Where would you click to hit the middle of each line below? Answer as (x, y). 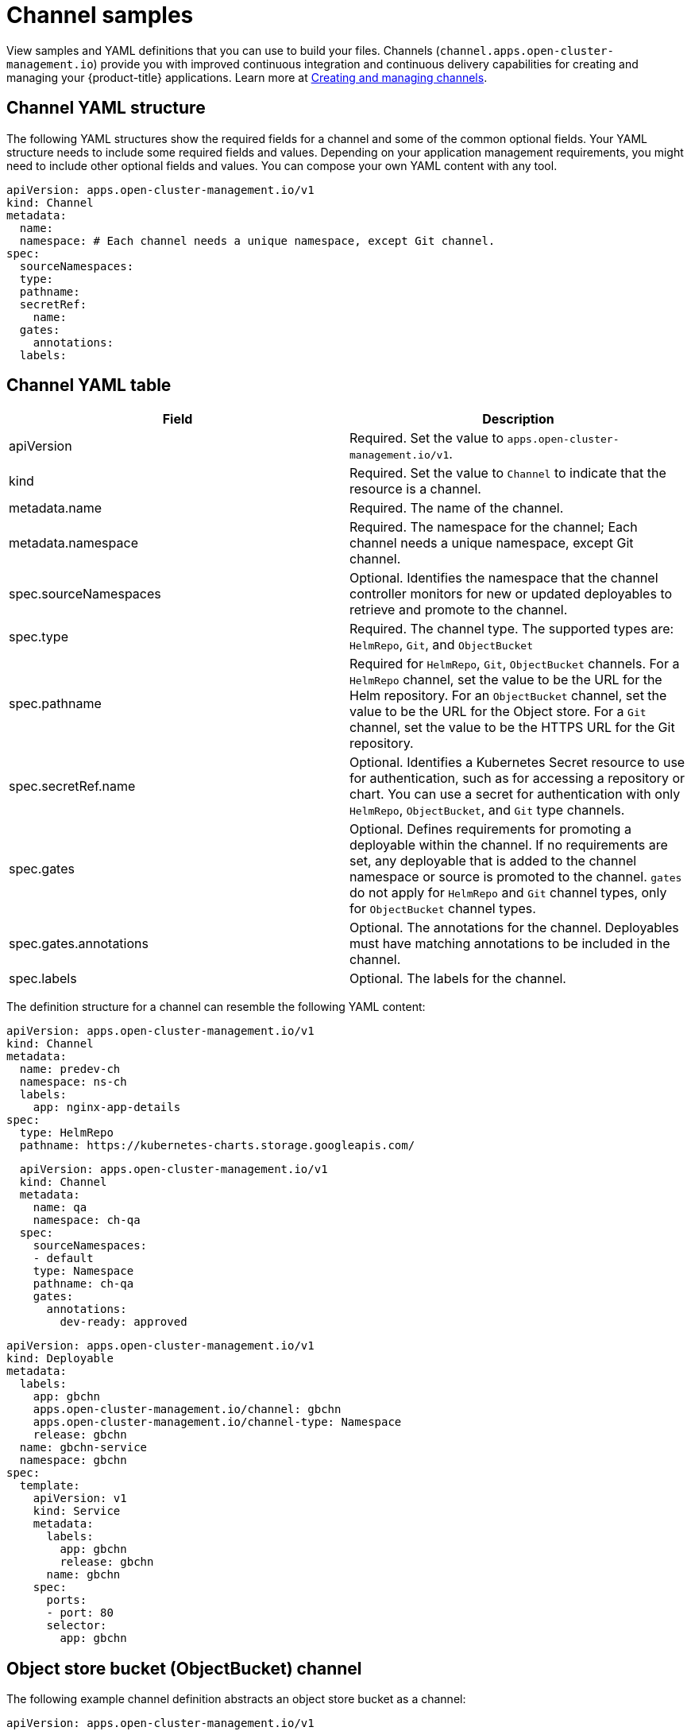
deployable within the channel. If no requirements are (509, 845)
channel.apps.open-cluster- (527, 50)
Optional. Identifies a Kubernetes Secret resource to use (517, 763)
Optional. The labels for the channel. (458, 979)
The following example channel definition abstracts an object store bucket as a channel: (236, 1699)
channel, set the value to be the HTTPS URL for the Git (512, 728)
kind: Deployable (60, 1359)
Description (518, 419)
